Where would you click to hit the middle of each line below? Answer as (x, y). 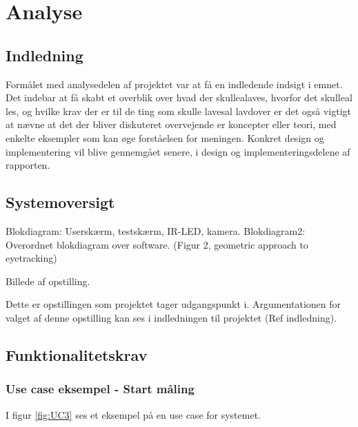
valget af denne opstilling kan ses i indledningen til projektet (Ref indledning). (171, 317)
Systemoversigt (60, 202)
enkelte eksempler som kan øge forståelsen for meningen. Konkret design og (165, 137)
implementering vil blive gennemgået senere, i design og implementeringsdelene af (178, 151)
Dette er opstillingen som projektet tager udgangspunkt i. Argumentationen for (173, 304)
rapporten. (28, 165)
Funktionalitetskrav (77, 354)
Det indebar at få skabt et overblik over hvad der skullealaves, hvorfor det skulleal (179, 97)
